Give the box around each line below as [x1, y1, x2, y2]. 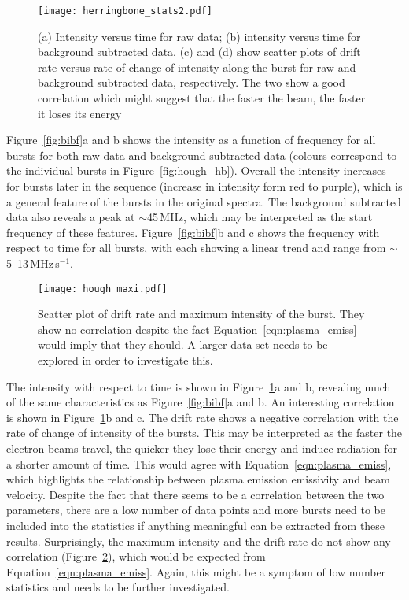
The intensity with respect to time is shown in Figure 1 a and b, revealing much [6, 378, 391, 394]
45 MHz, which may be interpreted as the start [147, 209, 373, 225]
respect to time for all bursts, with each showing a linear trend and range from [6, 239, 386, 256]
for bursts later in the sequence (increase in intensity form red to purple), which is [6, 178, 403, 194]
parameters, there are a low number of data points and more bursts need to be [6, 502, 386, 518]
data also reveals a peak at [6, 209, 135, 225]
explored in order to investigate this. [38, 352, 213, 368]
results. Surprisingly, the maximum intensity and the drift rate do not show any [6, 532, 391, 549]
